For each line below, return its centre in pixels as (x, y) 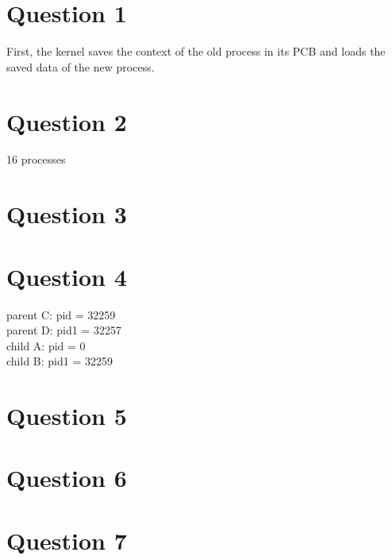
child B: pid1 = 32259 (60, 361)
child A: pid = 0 (46, 345)
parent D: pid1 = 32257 (64, 330)
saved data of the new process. (81, 66)
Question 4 (67, 276)
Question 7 (67, 540)
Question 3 (67, 214)
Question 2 (67, 121)
